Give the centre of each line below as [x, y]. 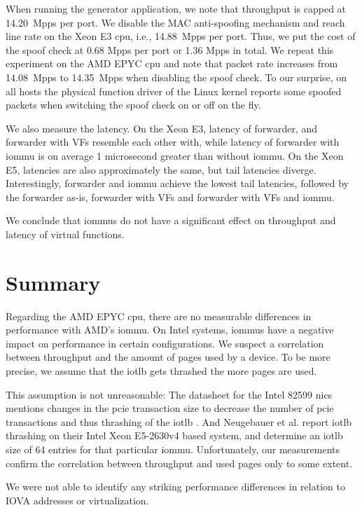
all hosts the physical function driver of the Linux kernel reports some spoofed [174, 91]
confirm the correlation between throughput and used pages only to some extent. [179, 463]
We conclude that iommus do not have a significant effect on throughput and [171, 220]
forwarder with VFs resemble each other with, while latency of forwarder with [173, 142]
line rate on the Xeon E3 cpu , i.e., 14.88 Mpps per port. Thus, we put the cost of [181, 36]
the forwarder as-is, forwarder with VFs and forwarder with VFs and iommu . [170, 197]
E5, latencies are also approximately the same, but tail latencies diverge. [161, 169]
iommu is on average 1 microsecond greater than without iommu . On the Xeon [175, 155]
